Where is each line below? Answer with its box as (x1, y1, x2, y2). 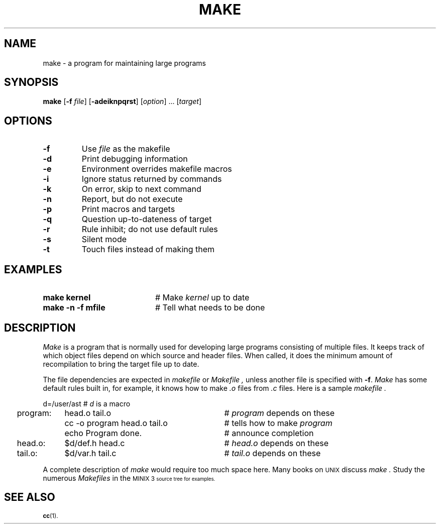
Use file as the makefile (81, 144, 170, 154)
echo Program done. (64, 428, 142, 438)
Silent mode (81, 234, 127, 245)
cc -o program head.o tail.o (64, 417, 168, 428)
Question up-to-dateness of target (81, 214, 212, 225)
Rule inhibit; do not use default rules (81, 224, 218, 235)
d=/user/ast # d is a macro (43, 399, 131, 408)
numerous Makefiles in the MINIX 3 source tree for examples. (43, 473, 215, 482)
